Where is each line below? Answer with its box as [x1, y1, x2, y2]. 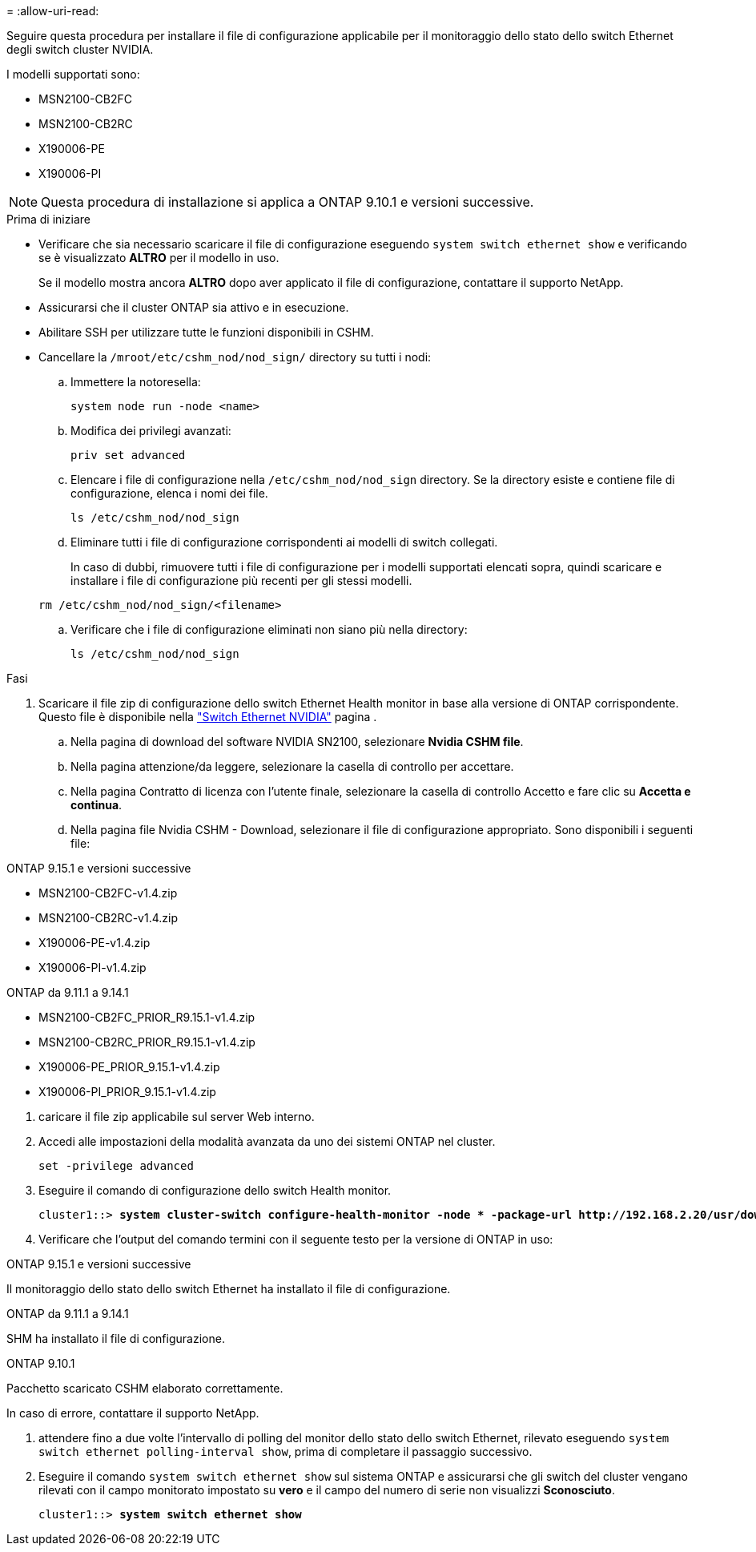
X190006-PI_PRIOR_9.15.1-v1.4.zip [38, 1085, 216, 1098]
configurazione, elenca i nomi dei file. [70, 486, 268, 500]
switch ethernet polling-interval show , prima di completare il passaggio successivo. [38, 1445, 533, 1458]
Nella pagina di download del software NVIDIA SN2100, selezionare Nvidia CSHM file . [70, 735, 524, 748]
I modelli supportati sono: [6, 67, 140, 81]
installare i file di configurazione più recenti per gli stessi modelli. [70, 574, 412, 587]
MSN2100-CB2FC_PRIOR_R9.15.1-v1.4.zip [38, 1010, 255, 1024]
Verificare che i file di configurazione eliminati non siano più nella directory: [70, 623, 468, 636]
